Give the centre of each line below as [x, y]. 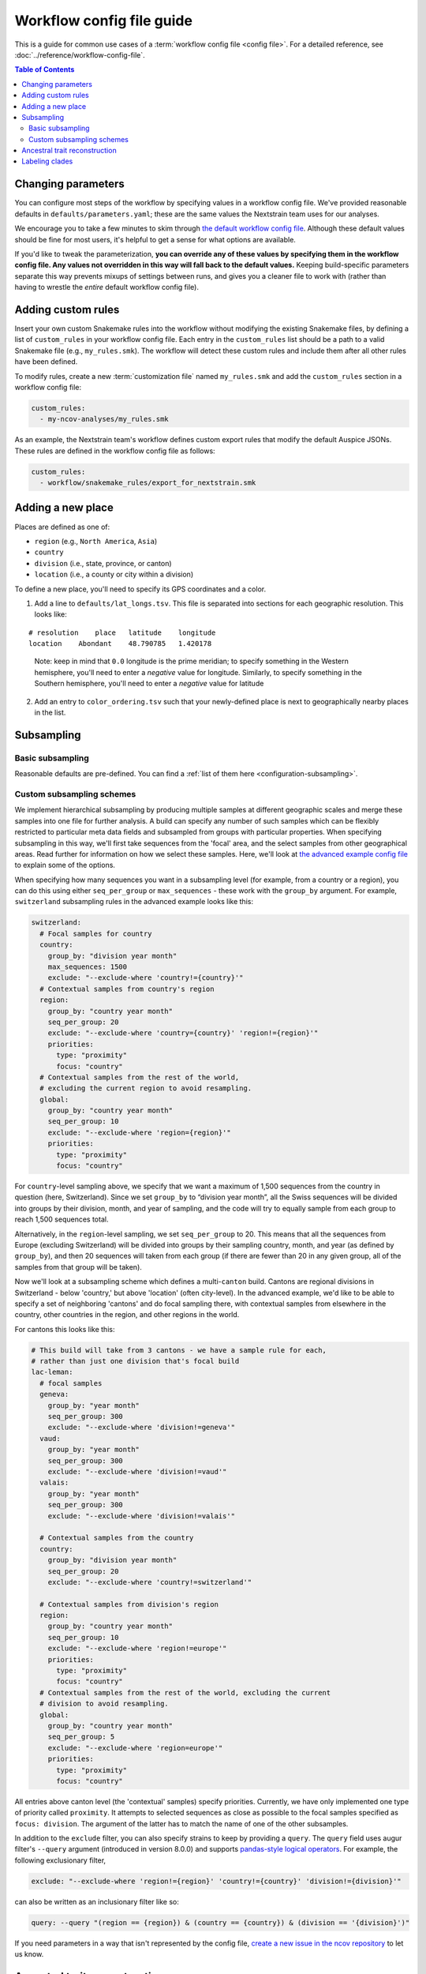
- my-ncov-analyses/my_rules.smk [104, 419]
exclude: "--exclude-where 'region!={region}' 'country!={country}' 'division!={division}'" [216, 1881]
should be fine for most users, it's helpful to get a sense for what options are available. [155, 239]
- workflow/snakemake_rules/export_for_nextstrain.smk [148, 483]
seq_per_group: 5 [81, 1737]
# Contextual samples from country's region [127, 989]
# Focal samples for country [96, 933]
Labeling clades [47, 161]
